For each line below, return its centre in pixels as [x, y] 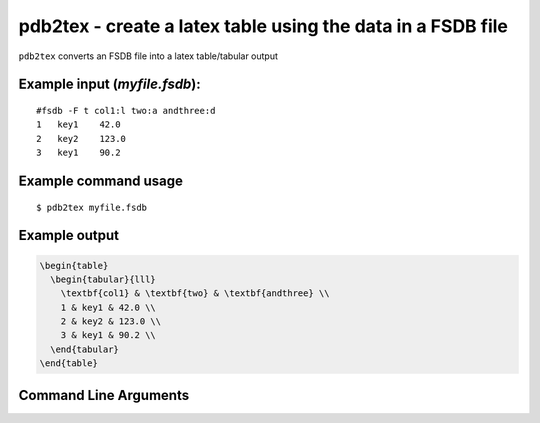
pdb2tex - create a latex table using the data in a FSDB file [263, 26]
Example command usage [101, 180]
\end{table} [69, 363]
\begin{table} [74, 265]
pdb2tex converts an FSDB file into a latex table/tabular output [148, 56]
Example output [69, 235]
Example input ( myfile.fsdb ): [110, 84]
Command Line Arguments [104, 395]
